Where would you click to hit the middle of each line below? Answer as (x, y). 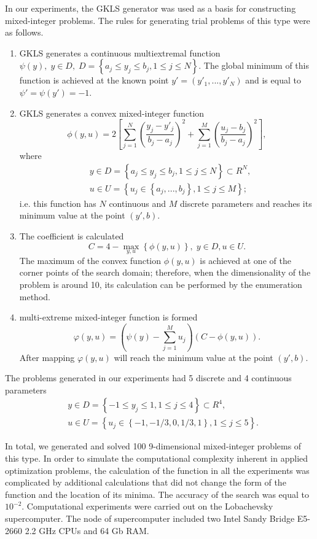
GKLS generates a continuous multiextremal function (120, 52)
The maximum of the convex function (90, 260)
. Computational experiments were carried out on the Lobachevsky (147, 506)
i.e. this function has (58, 203)
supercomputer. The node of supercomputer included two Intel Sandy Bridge (150, 518)
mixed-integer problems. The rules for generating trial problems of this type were (158, 20)
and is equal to (273, 80)
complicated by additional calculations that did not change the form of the (146, 482)
